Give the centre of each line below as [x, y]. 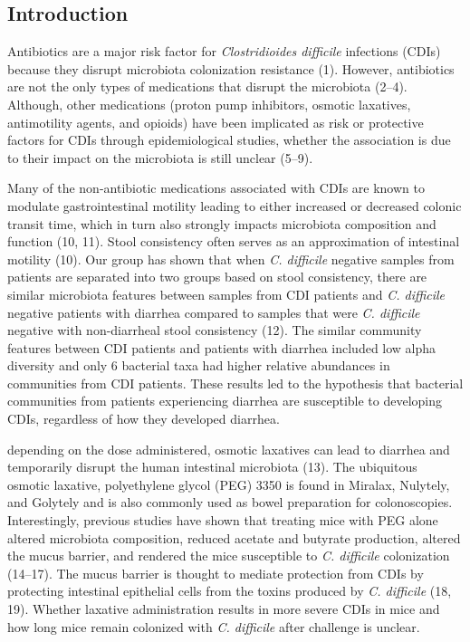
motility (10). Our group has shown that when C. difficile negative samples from [231, 259]
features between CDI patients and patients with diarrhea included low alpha [222, 347]
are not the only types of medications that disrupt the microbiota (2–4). [207, 86]
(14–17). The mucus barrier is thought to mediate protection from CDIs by [216, 573]
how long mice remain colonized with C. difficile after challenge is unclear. [214, 626]
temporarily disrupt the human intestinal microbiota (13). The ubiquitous [212, 467]
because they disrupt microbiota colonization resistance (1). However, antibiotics [231, 68]
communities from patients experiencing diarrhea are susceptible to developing [225, 401]
